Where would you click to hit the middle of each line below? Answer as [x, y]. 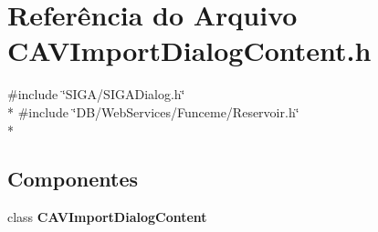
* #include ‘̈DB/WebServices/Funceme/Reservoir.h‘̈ [153, 111]
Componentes [73, 179]
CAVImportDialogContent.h [189, 50]
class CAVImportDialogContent [107, 217]
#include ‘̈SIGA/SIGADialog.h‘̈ [96, 94]
